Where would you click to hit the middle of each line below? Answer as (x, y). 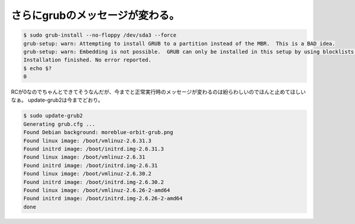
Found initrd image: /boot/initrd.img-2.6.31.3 (93, 149)
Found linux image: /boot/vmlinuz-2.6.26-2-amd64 (97, 190)
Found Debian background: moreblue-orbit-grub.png (99, 132)
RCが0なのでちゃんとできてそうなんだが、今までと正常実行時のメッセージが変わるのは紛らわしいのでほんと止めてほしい (158, 92)
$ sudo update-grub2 (53, 116)
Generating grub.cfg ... (59, 124)
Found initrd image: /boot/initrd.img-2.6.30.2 (93, 182)
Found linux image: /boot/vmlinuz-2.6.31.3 (88, 141)
